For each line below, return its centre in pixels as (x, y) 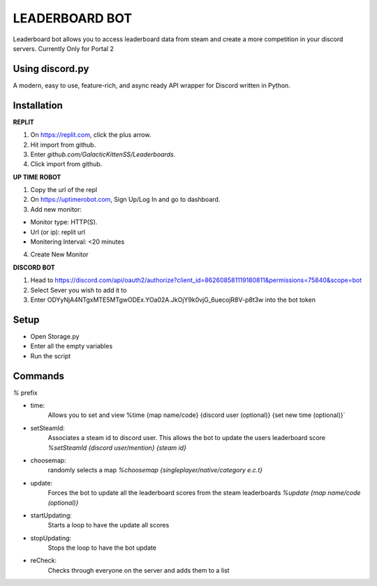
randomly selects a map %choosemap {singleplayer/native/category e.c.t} (155, 470)
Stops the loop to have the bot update (102, 548)
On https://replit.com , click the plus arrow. (91, 135)
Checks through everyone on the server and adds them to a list (139, 570)
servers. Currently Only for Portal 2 (64, 48)
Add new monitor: (56, 209)
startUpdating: (51, 515)
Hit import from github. (63, 145)
